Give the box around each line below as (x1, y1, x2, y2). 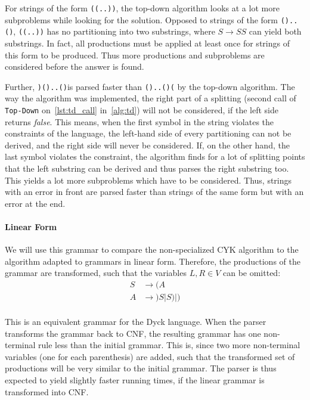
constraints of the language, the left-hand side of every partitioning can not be (5, 127, 292, 139)
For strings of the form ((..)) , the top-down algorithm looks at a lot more (5, 2, 280, 14)
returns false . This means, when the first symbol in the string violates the (5, 115, 274, 128)
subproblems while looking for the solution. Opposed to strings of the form (5, 13, 278, 26)
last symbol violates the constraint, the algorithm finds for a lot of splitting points (5, 150, 305, 163)
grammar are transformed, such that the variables (5, 266, 187, 279)
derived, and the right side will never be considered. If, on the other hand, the (5, 138, 290, 151)
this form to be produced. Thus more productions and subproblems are (5, 48, 265, 61)
